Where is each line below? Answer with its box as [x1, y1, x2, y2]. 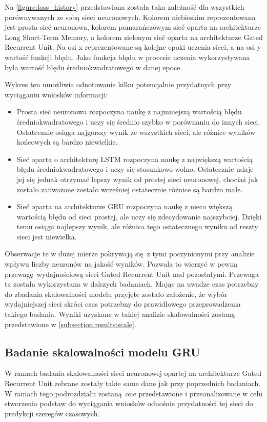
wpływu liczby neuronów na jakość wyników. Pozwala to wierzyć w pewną [5, 258, 238, 269]
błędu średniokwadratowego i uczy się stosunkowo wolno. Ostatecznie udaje [16, 164, 254, 174]
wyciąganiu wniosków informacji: [5, 89, 108, 99]
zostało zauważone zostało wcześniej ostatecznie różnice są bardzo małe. [16, 184, 243, 194]
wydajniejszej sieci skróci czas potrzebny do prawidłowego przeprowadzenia [5, 298, 241, 309]
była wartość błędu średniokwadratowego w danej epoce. [5, 62, 182, 72]
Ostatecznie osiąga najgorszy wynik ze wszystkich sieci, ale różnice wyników [16, 126, 255, 137]
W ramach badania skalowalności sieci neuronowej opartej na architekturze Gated [5, 368, 262, 378]
